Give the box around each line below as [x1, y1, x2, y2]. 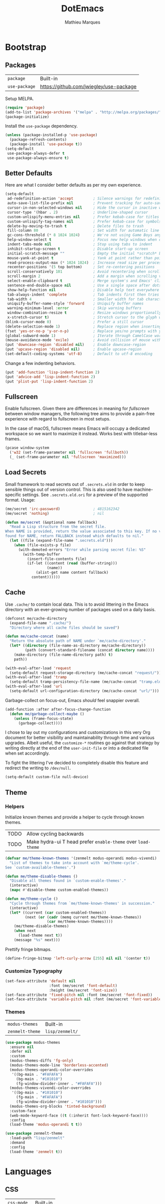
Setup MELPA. [5, 95, 34, 101]
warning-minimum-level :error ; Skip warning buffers [7, 306, 141, 311]
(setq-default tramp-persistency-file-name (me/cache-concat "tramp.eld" [9, 679, 164, 684]
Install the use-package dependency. [5, 123, 78, 129]
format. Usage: [5, 497, 35, 503]
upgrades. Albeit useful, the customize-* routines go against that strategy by [5, 740, 160, 746]
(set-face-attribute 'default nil [5, 979, 76, 983]
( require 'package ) [5, 105, 45, 110]
